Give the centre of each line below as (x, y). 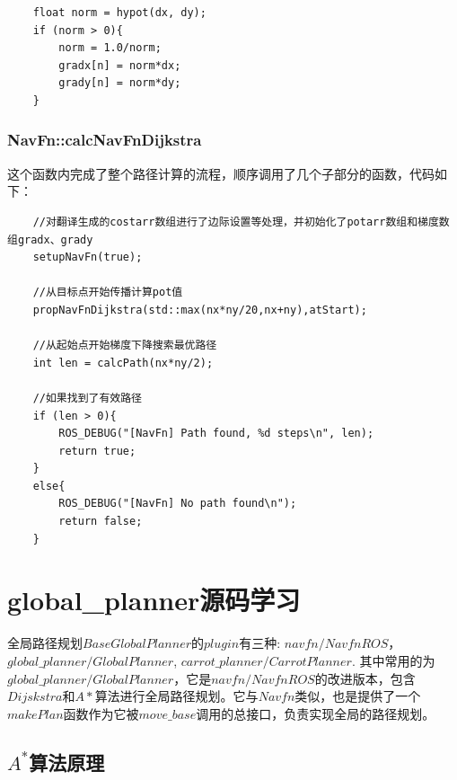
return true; (97, 451)
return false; (101, 522)
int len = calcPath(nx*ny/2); (123, 363)
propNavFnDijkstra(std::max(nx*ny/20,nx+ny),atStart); (200, 310)
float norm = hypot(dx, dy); (119, 13)
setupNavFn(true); (88, 257)
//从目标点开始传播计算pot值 (108, 292)
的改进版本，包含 (365, 678)
